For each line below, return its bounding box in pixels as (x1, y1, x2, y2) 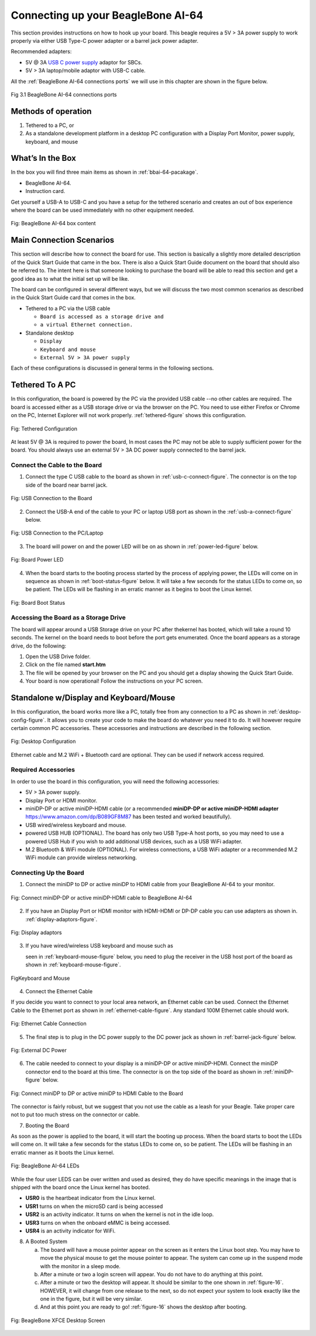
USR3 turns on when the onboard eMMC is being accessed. (25, 1219, 171, 1226)
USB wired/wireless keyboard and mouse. (25, 821, 127, 828)
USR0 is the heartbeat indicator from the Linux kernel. (25, 1194, 156, 1201)
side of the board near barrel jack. (25, 481, 108, 488)
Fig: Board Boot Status (11, 599, 66, 606)
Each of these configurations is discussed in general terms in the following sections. (11, 364, 214, 371)
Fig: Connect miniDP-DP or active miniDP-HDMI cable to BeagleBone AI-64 (11, 894, 193, 901)
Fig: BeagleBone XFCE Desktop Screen (11, 1317, 105, 1324)
